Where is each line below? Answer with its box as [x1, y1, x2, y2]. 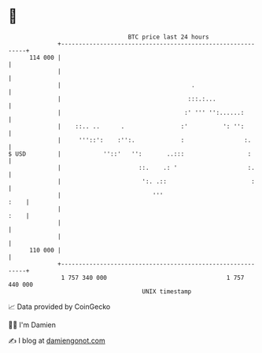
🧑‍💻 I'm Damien [8, 320, 57, 329]
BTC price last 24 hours [127, 33, 210, 41]
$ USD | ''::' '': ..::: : [8, 149, 252, 158]
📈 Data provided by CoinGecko [8, 302, 111, 311]
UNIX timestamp [142, 287, 192, 296]
